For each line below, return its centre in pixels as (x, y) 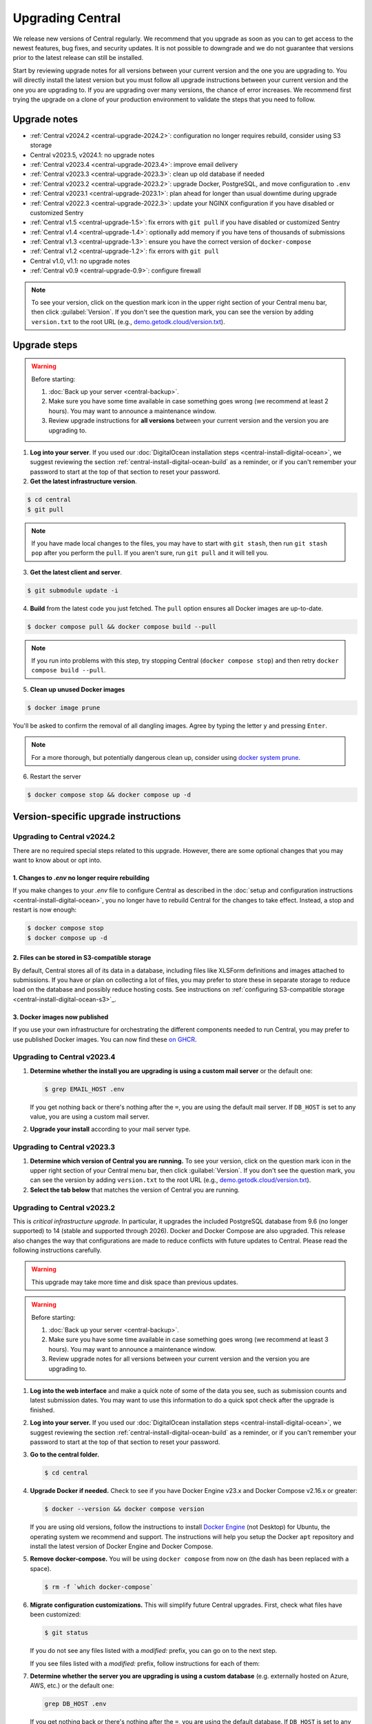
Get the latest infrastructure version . (83, 481)
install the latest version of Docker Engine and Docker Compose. (122, 1546)
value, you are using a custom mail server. (90, 1116)
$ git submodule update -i (73, 590)
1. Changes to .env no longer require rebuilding (81, 878)
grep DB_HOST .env (75, 1704)
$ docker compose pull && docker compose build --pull (122, 627)
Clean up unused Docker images (77, 689)
